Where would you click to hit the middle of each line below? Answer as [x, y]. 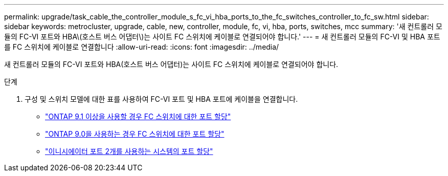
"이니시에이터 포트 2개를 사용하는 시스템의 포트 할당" [129, 151]
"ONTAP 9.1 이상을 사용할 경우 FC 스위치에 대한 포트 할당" [138, 116]
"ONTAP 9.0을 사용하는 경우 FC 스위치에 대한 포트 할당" [135, 134]
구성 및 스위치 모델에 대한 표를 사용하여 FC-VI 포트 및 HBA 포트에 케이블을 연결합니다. [161, 99]
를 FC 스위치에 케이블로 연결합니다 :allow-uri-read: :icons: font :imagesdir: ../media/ [142, 47]
